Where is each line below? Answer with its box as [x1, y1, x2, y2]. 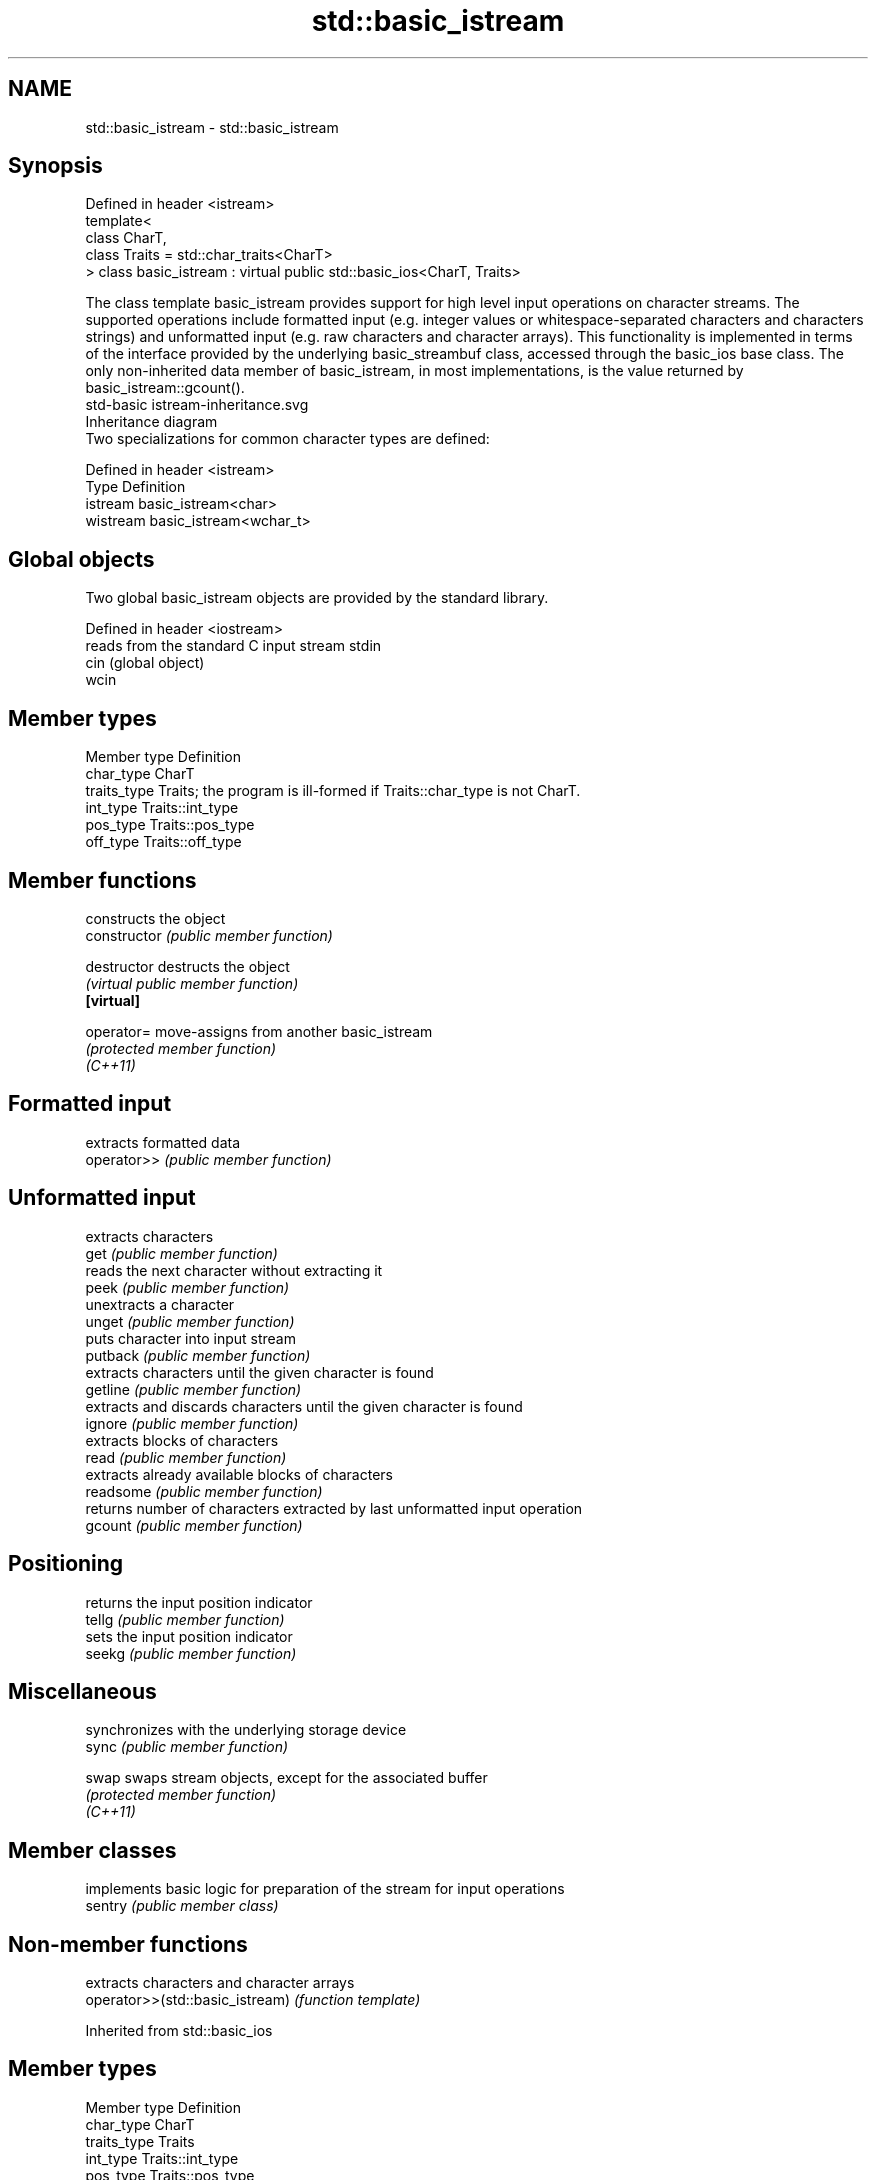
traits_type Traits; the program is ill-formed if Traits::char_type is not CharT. [85, 782, 581, 800]
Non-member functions [8, 1931, 248, 1957]
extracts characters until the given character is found [85, 1363, 434, 1381]
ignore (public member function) [85, 1414, 299, 1432]
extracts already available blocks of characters [85, 1465, 393, 1483]
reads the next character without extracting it [85, 1261, 383, 1279]
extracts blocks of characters [85, 1431, 279, 1449]
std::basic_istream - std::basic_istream [85, 118, 339, 136]
